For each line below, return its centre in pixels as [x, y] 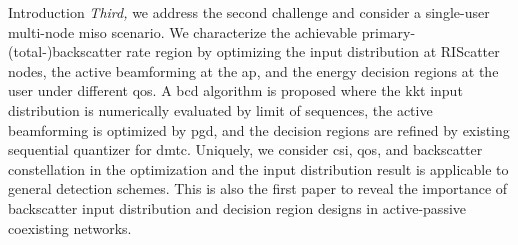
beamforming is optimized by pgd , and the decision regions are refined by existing [259, 129]
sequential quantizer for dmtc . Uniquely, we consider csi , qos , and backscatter [245, 149]
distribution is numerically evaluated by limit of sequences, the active [220, 109]
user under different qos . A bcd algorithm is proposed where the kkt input [235, 90]
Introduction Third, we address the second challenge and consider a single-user [249, 12]
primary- [388, 31]
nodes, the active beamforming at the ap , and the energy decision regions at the [253, 70]
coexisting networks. [70, 227]
